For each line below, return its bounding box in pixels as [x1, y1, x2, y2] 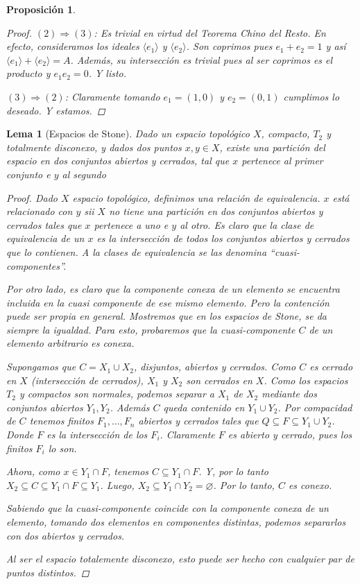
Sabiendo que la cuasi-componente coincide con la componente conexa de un [6, 501, 329, 515]
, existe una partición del [219, 139, 325, 154]
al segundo [62, 166, 106, 181]
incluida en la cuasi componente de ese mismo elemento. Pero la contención [6, 295, 329, 309]
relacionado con [6, 204, 73, 218]
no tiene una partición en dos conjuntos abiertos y [109, 204, 323, 218]
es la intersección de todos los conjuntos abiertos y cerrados [96, 231, 350, 246]
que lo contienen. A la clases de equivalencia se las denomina [6, 244, 267, 259]
